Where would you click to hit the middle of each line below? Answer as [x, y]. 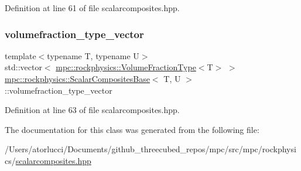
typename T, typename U [93, 55]
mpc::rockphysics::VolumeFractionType [126, 67]
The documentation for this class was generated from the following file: [132, 129]
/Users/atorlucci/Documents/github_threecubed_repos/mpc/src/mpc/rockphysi [150, 149]
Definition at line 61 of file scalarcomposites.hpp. [92, 8]
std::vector [23, 67]
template [20, 55]
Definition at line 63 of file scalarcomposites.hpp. [92, 110]
